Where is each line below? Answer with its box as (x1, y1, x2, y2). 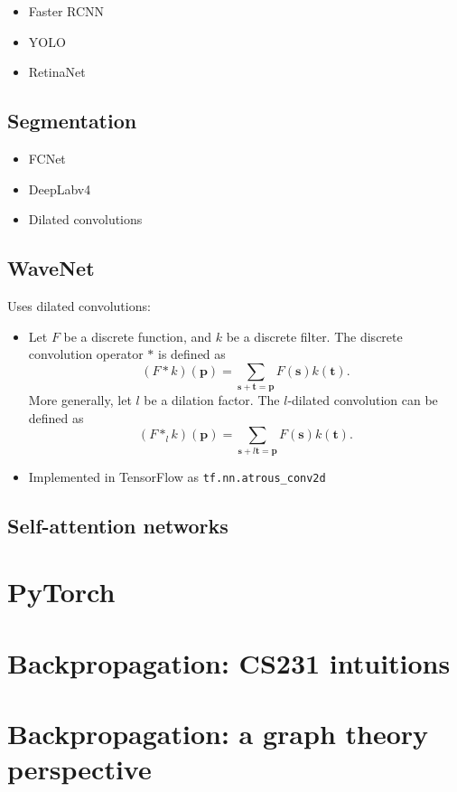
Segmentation (7, 107, 137, 135)
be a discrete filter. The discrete (226, 326, 403, 345)
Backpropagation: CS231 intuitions (7, 644, 451, 681)
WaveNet (7, 254, 95, 282)
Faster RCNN (28, 2, 105, 20)
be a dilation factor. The (144, 391, 280, 410)
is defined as (158, 344, 226, 363)
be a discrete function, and (63, 326, 212, 345)
